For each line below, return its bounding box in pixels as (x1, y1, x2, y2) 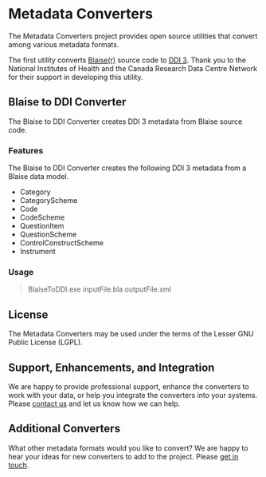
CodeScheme (19, 213, 65, 222)
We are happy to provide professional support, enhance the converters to (8, 381, 249, 392)
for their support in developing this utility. (8, 72, 143, 81)
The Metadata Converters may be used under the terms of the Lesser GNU (8, 329, 254, 339)
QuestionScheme (19, 229, 77, 240)
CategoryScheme (19, 196, 78, 205)
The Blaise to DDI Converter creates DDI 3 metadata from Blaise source (8, 117, 243, 126)
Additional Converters (8, 422, 121, 435)
